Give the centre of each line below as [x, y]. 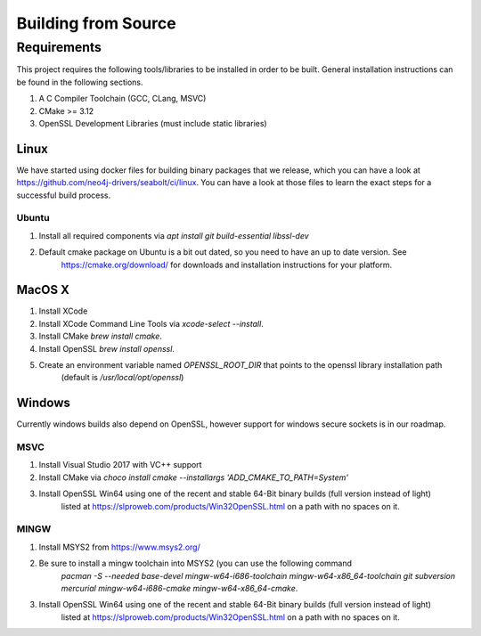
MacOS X [43, 290]
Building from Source [97, 23]
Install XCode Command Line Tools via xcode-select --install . [151, 323]
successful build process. [64, 195]
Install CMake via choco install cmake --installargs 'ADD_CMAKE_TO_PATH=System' [194, 477]
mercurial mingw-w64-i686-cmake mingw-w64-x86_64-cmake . [179, 588]
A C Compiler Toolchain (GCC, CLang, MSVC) [122, 99]
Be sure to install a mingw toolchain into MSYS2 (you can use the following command [195, 563]
